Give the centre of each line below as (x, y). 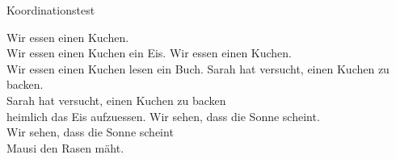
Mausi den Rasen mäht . (65, 147)
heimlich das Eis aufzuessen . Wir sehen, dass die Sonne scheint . (163, 116)
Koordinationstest (51, 10)
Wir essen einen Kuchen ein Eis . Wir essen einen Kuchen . (150, 53)
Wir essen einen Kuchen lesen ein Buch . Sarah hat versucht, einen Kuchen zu (198, 68)
